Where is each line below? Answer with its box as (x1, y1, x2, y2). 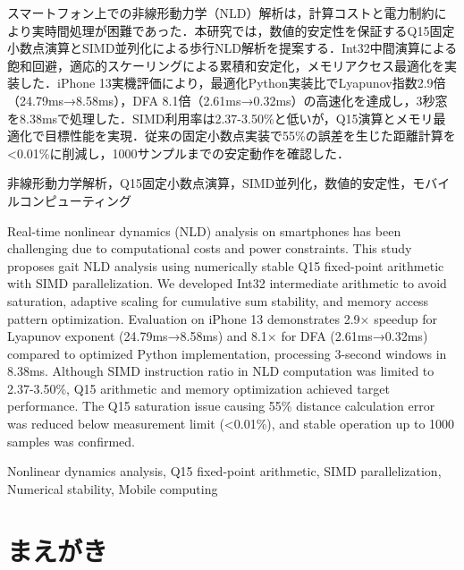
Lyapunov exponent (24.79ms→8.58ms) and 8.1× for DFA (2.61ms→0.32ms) (7, 327, 428, 345)
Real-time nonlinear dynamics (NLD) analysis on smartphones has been (7, 221, 401, 240)
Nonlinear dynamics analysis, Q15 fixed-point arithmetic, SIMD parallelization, (7, 462, 442, 481)
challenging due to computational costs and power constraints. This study (7, 239, 412, 258)
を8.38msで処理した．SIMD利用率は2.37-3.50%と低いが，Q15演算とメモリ (7, 108, 434, 127)
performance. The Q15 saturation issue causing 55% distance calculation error (7, 396, 435, 415)
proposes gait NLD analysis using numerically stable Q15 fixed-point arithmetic (7, 256, 444, 275)
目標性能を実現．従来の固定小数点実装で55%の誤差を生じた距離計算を (44, 126, 456, 145)
